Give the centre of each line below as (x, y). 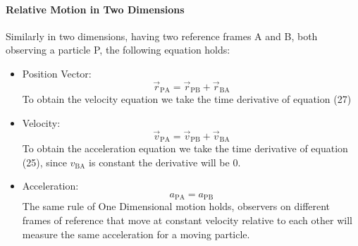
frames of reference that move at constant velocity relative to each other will (187, 220)
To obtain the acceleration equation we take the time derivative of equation (185, 148)
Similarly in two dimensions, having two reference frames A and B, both (162, 36)
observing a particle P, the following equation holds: (118, 50)
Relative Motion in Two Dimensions (95, 9)
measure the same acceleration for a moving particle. (136, 234)
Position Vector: (57, 73)
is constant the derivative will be (159, 162)
